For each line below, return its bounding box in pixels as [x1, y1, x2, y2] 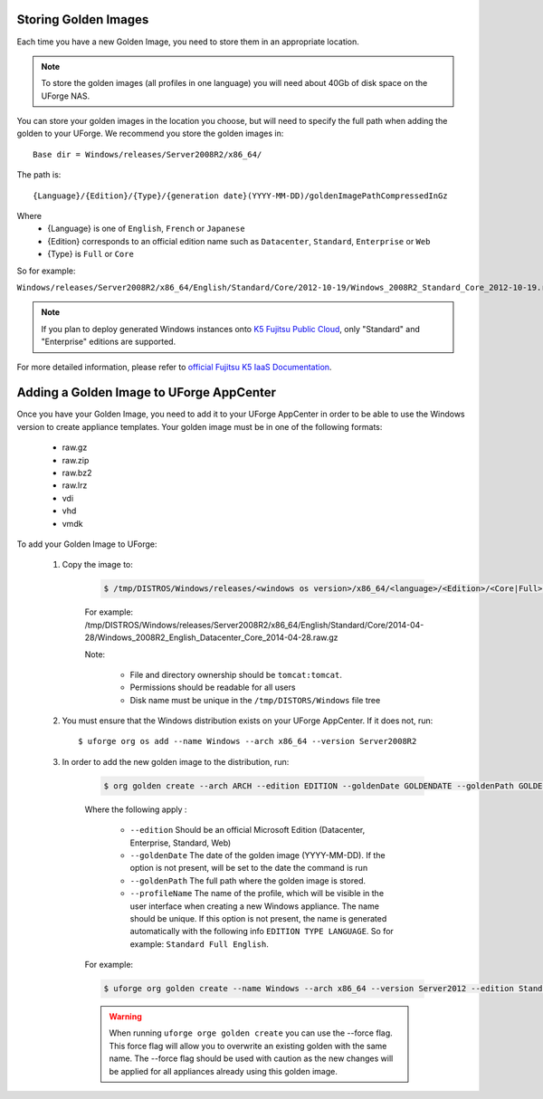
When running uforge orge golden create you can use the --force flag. [109, 1027, 393, 1038]
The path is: [16, 169, 62, 180]
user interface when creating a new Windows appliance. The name [129, 901, 380, 912]
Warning [109, 1011, 142, 1022]
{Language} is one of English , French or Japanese [47, 223, 245, 234]
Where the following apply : [84, 804, 187, 815]
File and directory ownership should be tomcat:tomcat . [129, 669, 343, 680]
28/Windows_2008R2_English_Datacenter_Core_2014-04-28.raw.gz [84, 632, 338, 643]
